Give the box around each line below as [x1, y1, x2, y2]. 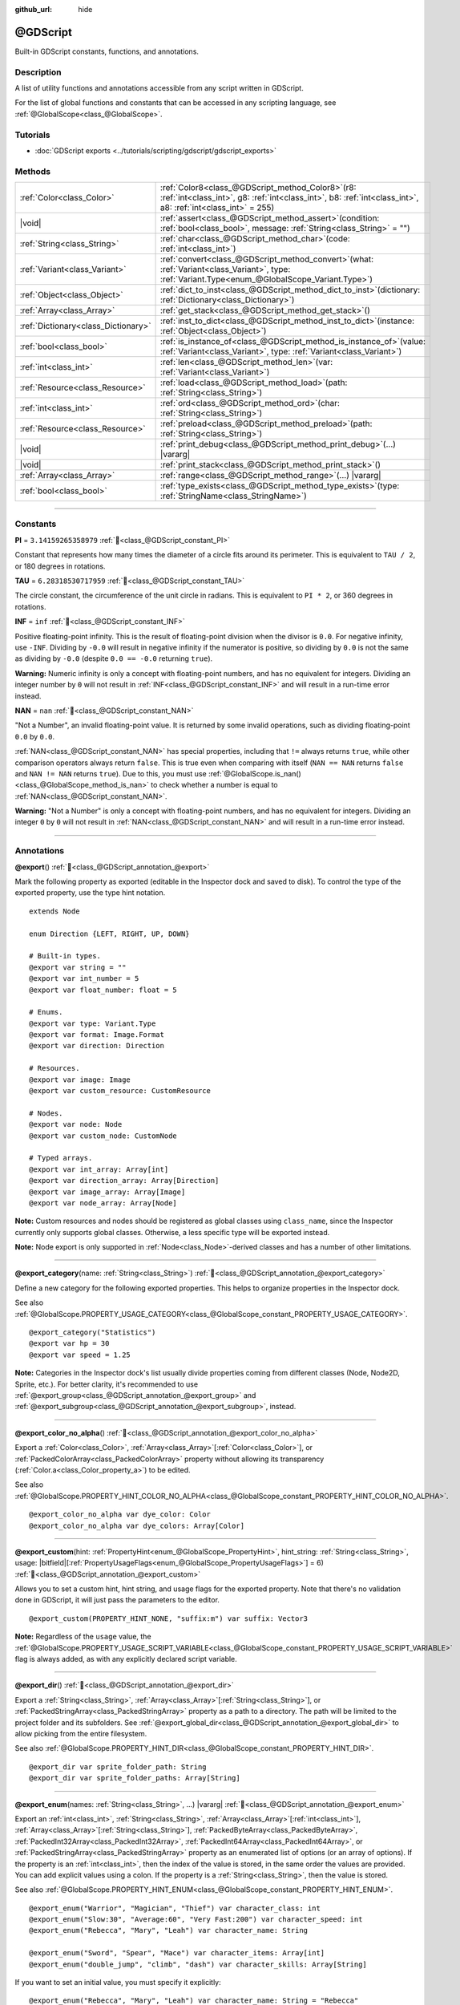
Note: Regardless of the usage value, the [14, 1632, 151, 1642]
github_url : [14, 5, 52, 14]
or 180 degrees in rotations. [14, 561, 106, 571]
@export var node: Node [29, 1120, 123, 1129]
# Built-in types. [29, 951, 102, 961]
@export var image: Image [29, 1075, 131, 1084]
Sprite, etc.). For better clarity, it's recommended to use [14, 1379, 199, 1389]
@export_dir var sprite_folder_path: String [29, 1762, 208, 1772]
